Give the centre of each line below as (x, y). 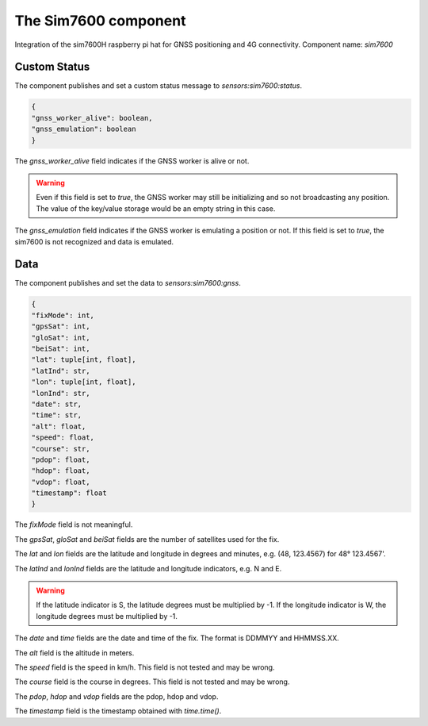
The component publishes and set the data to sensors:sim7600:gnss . (128, 283)
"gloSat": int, (61, 338)
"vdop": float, (61, 482)
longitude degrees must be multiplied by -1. (107, 616)
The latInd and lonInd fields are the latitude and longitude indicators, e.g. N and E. (148, 568)
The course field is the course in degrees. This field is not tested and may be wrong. (152, 682)
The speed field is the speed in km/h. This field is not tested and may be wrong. (145, 667)
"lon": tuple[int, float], (84, 382)
